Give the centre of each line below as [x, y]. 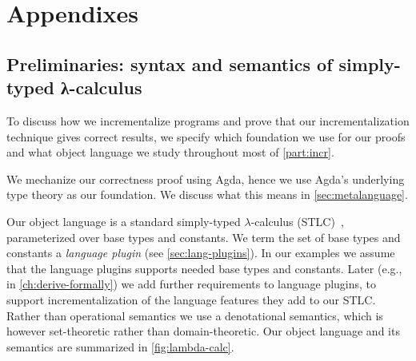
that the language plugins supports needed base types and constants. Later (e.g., [204, 268]
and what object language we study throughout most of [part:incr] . [170, 152]
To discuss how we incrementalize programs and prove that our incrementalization [208, 120]
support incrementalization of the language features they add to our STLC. [191, 299]
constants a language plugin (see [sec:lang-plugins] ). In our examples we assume [201, 253]
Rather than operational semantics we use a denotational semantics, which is [195, 315]
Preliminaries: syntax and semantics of [170, 63]
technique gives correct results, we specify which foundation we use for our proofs [206, 136]
